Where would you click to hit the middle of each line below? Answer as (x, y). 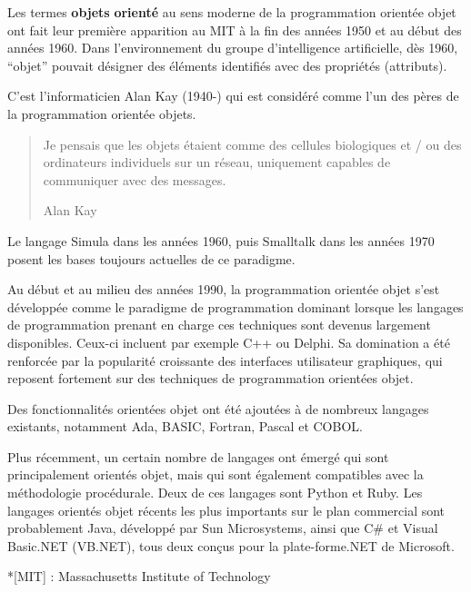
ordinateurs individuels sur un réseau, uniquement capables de (217, 162)
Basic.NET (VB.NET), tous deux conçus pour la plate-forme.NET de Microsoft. (231, 545)
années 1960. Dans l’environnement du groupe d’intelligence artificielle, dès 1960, (233, 48)
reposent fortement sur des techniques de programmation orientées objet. (210, 378)
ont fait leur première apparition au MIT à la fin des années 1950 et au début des (235, 30)
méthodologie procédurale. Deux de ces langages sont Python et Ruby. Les (215, 493)
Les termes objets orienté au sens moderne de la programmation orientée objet (232, 12)
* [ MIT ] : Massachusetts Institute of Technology (139, 576)
